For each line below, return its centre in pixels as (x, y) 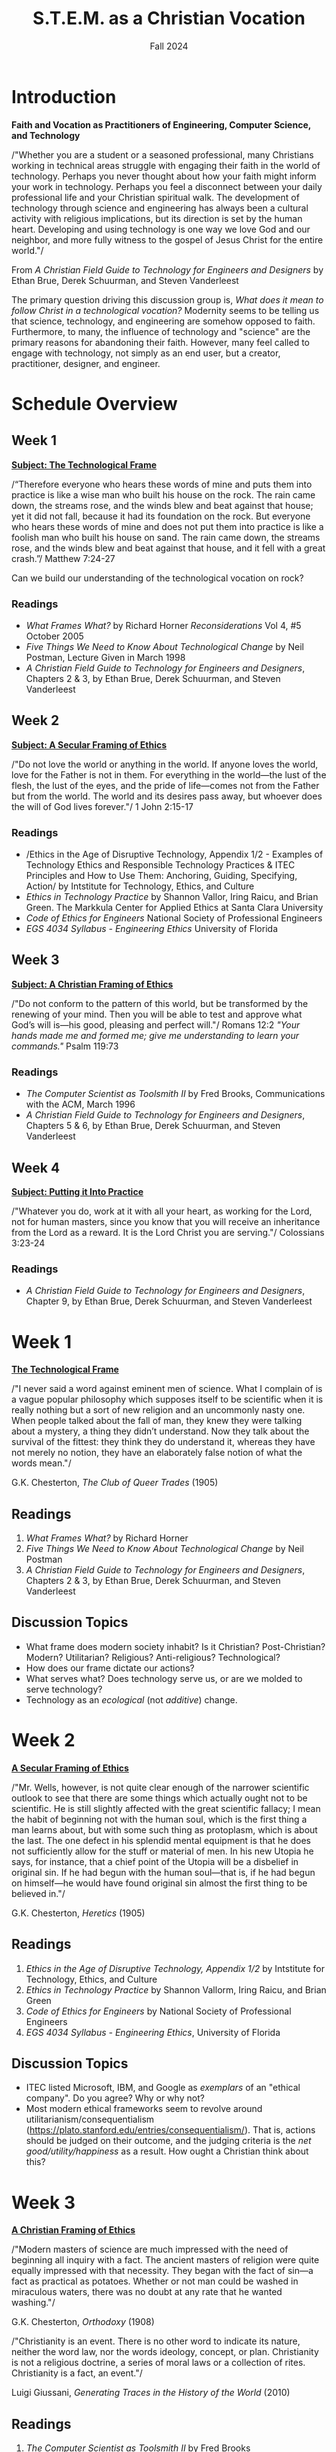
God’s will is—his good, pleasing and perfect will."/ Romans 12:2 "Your (156, 1024)
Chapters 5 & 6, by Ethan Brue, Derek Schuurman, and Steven (153, 1126)
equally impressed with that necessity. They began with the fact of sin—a (162, 2271)
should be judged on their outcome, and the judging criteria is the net (168, 2141)
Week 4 (36, 1167)
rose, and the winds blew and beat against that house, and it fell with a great (168, 548)
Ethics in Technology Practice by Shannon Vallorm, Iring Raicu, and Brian (176, 1989)
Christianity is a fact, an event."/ (77, 2373)
